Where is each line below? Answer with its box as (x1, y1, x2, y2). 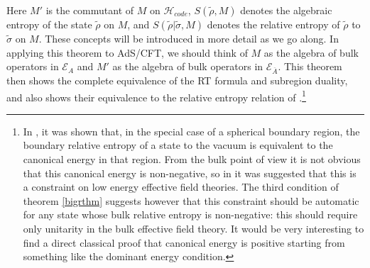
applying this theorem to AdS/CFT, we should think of (6, 45, 248, 60)
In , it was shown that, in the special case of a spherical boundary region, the (23, 123, 360, 138)
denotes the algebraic (240, 3, 332, 17)
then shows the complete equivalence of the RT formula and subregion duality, (6, 72, 348, 87)
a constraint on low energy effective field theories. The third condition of (23, 179, 339, 194)
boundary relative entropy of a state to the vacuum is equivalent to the (23, 138, 333, 152)
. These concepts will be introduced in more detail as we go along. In (38, 31, 339, 45)
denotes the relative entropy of (207, 17, 340, 31)
